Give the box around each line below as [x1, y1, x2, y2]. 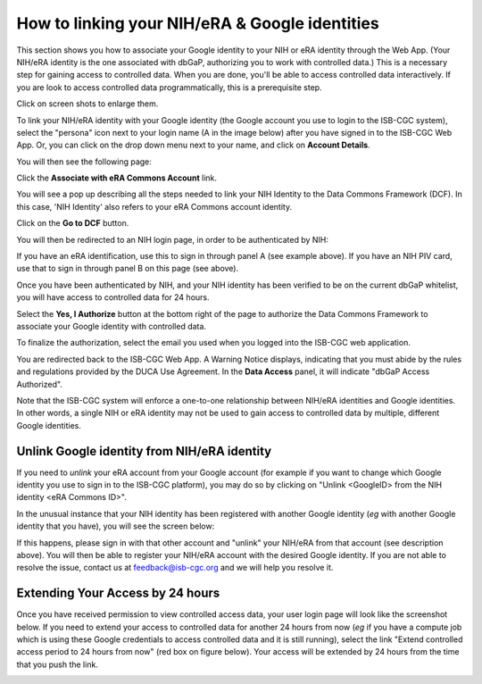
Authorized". [16, 379, 62, 389]
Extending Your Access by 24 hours [16, 586, 220, 601]
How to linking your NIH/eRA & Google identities [16, 13, 379, 33]
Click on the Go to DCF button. [16, 218, 129, 229]
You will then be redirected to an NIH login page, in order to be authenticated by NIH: [16, 234, 329, 245]
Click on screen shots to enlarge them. [16, 98, 159, 109]
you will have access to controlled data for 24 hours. [16, 292, 210, 303]
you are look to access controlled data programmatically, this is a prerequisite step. [16, 81, 322, 93]
